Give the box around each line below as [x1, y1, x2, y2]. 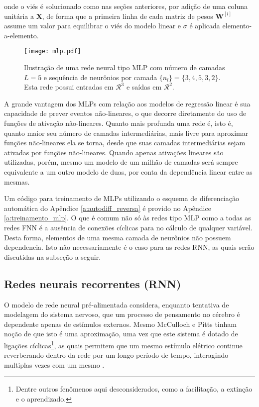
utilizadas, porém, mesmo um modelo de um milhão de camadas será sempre [4, 157, 238, 167]
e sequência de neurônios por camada [43, 72, 157, 82]
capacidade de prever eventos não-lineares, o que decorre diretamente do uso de [4, 108, 247, 118]
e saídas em [126, 82, 162, 92]
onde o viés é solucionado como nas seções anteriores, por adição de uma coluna [4, 1, 248, 11]
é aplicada [189, 20, 220, 31]
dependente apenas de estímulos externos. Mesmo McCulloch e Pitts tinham [4, 318, 237, 329]
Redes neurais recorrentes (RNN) [4, 276, 181, 291]
